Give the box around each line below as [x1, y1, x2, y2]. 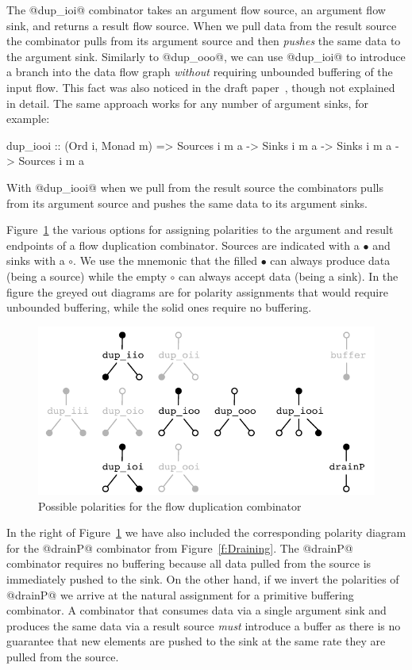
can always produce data [270, 252, 391, 269]
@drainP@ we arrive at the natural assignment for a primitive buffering [6, 586, 354, 603]
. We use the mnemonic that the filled [73, 252, 257, 269]
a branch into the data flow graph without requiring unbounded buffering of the [6, 63, 393, 80]
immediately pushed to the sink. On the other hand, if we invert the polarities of [6, 570, 399, 587]
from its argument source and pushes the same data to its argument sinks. [6, 194, 368, 211]
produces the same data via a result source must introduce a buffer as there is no [6, 617, 401, 634]
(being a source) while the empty [6, 267, 167, 284]
